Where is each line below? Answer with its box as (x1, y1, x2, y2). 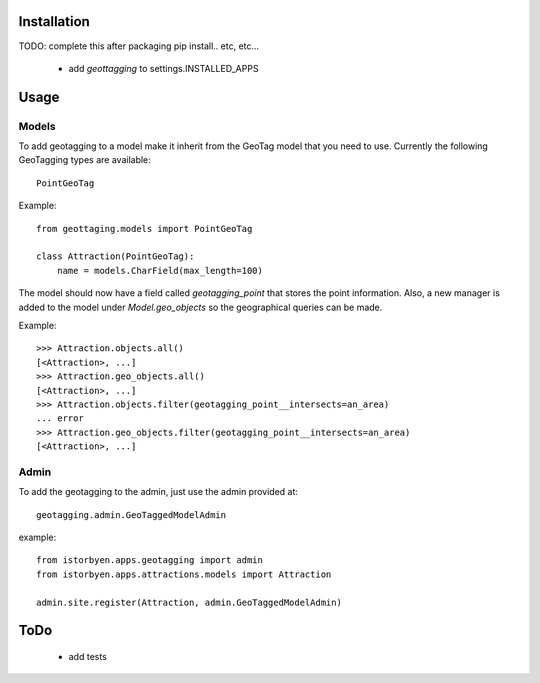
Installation (18, 13, 90, 30)
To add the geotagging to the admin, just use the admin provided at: (18, 486, 299, 498)
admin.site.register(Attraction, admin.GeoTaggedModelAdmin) (36, 596, 342, 608)
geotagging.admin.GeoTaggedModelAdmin (36, 509, 227, 520)
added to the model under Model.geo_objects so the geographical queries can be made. (18, 301, 383, 313)
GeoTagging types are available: (18, 154, 152, 166)
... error (36, 413, 84, 424)
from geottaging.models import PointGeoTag (36, 223, 253, 234)
